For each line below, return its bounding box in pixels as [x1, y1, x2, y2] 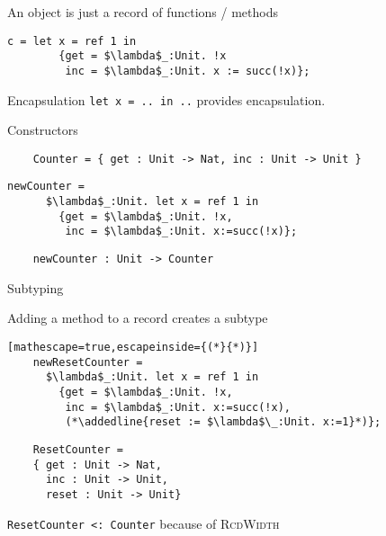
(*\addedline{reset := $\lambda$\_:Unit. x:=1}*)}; [65, 415, 382, 429]
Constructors [7, 121, 78, 139]
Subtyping [7, 278, 64, 297]
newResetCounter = [32, 355, 143, 369]
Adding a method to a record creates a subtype [7, 308, 268, 327]
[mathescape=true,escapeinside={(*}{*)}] [7, 340, 259, 353]
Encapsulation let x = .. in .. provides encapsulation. [7, 90, 326, 109]
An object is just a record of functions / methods [7, 3, 278, 21]
